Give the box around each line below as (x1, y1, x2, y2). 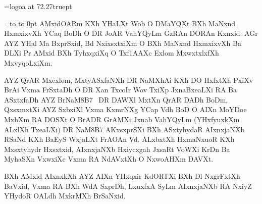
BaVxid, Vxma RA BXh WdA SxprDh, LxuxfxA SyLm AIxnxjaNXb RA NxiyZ (4, 180, 252, 191)
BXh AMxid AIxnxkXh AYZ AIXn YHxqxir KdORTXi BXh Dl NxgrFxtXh (4, 170, 240, 181)
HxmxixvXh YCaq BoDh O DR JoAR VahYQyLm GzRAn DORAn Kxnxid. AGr (4, 28, 258, 38)
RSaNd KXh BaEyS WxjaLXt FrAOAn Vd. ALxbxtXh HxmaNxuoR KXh (4, 134, 235, 144)
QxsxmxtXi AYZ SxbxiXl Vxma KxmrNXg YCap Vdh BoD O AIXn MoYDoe (4, 104, 247, 115)
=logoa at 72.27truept (4, 1, 72, 11)
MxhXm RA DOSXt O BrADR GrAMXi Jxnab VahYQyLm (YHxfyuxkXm (4, 114, 240, 124)
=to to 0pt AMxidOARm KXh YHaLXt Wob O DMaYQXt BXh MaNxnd (4, 18, 236, 28)
